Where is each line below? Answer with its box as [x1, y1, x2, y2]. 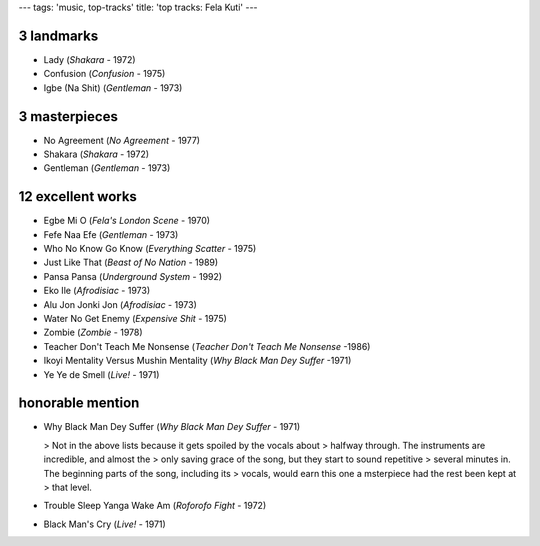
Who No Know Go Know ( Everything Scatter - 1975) [43, 243, 257, 255]
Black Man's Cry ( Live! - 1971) [43, 518, 167, 530]
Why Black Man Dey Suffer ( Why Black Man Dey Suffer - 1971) [43, 421, 301, 433]
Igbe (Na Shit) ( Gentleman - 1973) [43, 81, 183, 94]
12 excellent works [18, 188, 137, 205]
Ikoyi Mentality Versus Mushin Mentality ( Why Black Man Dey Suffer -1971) [43, 355, 352, 367]
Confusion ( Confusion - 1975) [43, 68, 166, 80]
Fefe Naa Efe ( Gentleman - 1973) [43, 228, 179, 240]
